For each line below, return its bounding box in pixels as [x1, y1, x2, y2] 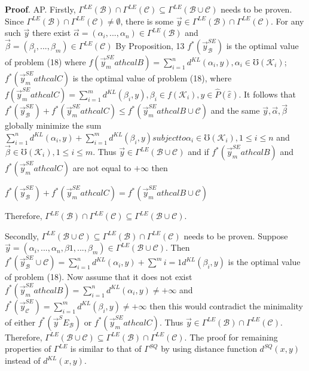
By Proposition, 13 [115, 39, 185, 51]
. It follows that [238, 88, 296, 100]
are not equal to [72, 162, 131, 174]
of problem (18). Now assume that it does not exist [5, 270, 192, 283]
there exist [32, 26, 71, 39]
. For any [270, 14, 304, 27]
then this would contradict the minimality [149, 299, 303, 312]
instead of [5, 354, 41, 366]
